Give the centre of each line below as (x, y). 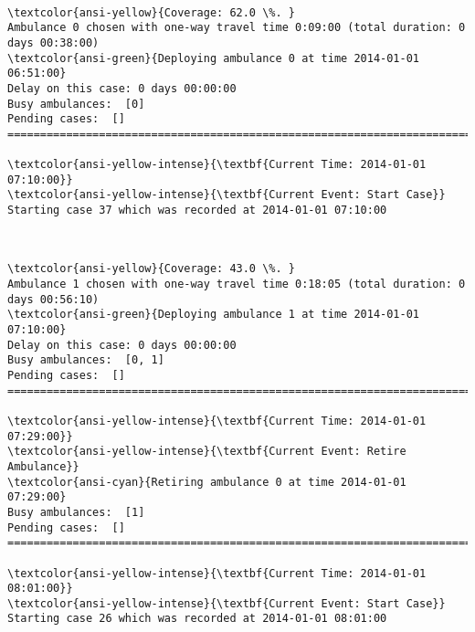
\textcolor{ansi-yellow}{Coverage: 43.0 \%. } (151, 269)
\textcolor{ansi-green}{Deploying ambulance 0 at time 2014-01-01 (214, 58)
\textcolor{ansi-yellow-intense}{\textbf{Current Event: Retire (207, 452)
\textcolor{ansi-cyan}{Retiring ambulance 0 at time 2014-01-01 (207, 482)
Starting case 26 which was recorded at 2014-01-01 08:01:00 (197, 619)
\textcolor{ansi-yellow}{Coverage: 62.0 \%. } (151, 12)
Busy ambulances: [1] (76, 512)
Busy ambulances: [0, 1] (86, 360)
